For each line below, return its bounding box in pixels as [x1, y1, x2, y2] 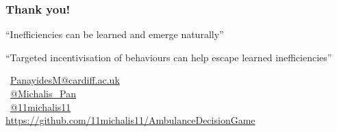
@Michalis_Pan [10, 86, 76, 100]
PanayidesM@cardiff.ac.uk [10, 73, 120, 87]
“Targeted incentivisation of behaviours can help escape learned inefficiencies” [5, 50, 332, 64]
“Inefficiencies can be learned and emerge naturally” [5, 27, 224, 42]
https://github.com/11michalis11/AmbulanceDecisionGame [5, 113, 255, 127]
